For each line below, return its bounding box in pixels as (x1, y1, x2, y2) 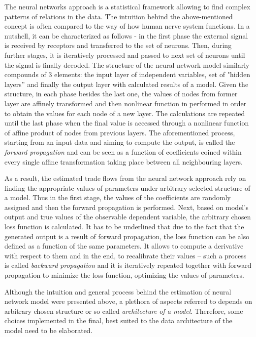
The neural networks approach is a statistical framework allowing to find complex (4, 1, 251, 11)
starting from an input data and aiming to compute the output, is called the (4, 137, 235, 147)
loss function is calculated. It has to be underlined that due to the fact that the (4, 221, 244, 232)
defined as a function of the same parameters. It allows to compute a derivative (4, 241, 244, 251)
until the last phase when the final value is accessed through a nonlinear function (4, 118, 249, 128)
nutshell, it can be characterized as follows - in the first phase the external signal (4, 30, 248, 41)
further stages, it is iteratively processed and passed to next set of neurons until (4, 49, 245, 60)
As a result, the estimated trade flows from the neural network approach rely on (4, 173, 246, 183)
